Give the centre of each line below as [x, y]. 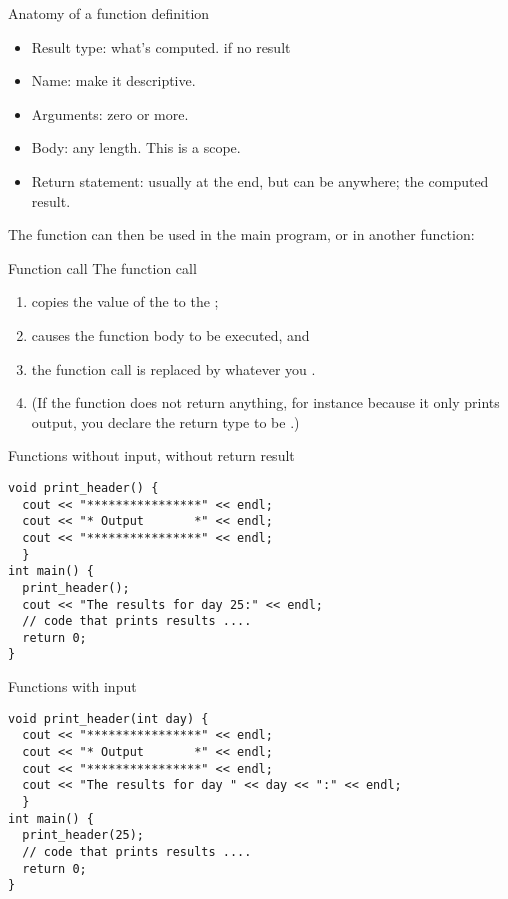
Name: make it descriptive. [113, 80]
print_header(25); [83, 835]
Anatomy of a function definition [109, 13]
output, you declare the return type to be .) [165, 421]
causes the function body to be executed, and [170, 334]
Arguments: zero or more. [110, 113]
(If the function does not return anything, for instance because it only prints [265, 402]
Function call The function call [102, 267]
